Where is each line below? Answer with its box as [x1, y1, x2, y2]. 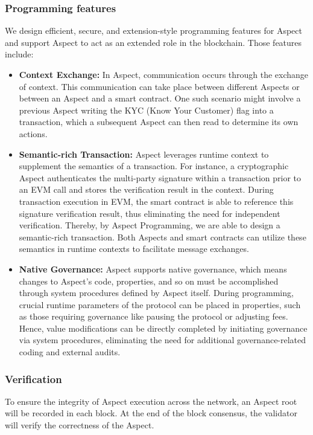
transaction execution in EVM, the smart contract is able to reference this [19, 195, 294, 207]
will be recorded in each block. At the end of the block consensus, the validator [5, 407, 297, 419]
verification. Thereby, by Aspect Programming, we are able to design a [19, 219, 280, 231]
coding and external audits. [19, 346, 121, 358]
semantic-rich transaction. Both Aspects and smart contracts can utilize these [19, 230, 306, 243]
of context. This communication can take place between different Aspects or [19, 80, 300, 92]
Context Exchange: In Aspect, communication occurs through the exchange [19, 68, 309, 80]
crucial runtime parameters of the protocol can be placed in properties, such [19, 298, 301, 311]
